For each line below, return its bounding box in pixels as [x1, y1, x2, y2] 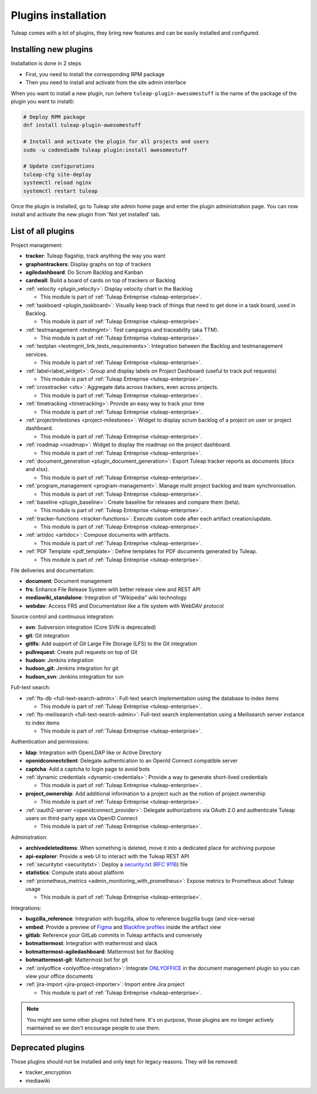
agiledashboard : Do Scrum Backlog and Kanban [25, 269, 143, 276]
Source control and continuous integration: [11, 613, 114, 620]
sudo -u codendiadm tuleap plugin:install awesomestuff [23, 147, 188, 153]
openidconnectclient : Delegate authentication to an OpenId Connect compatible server [25, 757, 238, 764]
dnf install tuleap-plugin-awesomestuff [23, 122, 141, 128]
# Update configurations [23, 163, 95, 170]
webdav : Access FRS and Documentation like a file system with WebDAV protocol [25, 602, 224, 609]
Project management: [11, 241, 63, 249]
